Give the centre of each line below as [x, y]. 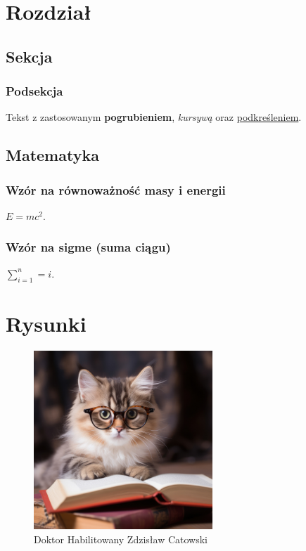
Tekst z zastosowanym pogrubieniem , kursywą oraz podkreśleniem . [154, 117]
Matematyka [52, 155]
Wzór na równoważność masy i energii [116, 189]
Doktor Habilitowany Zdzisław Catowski [121, 539]
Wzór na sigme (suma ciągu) [88, 247]
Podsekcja [34, 91]
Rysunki [46, 323]
